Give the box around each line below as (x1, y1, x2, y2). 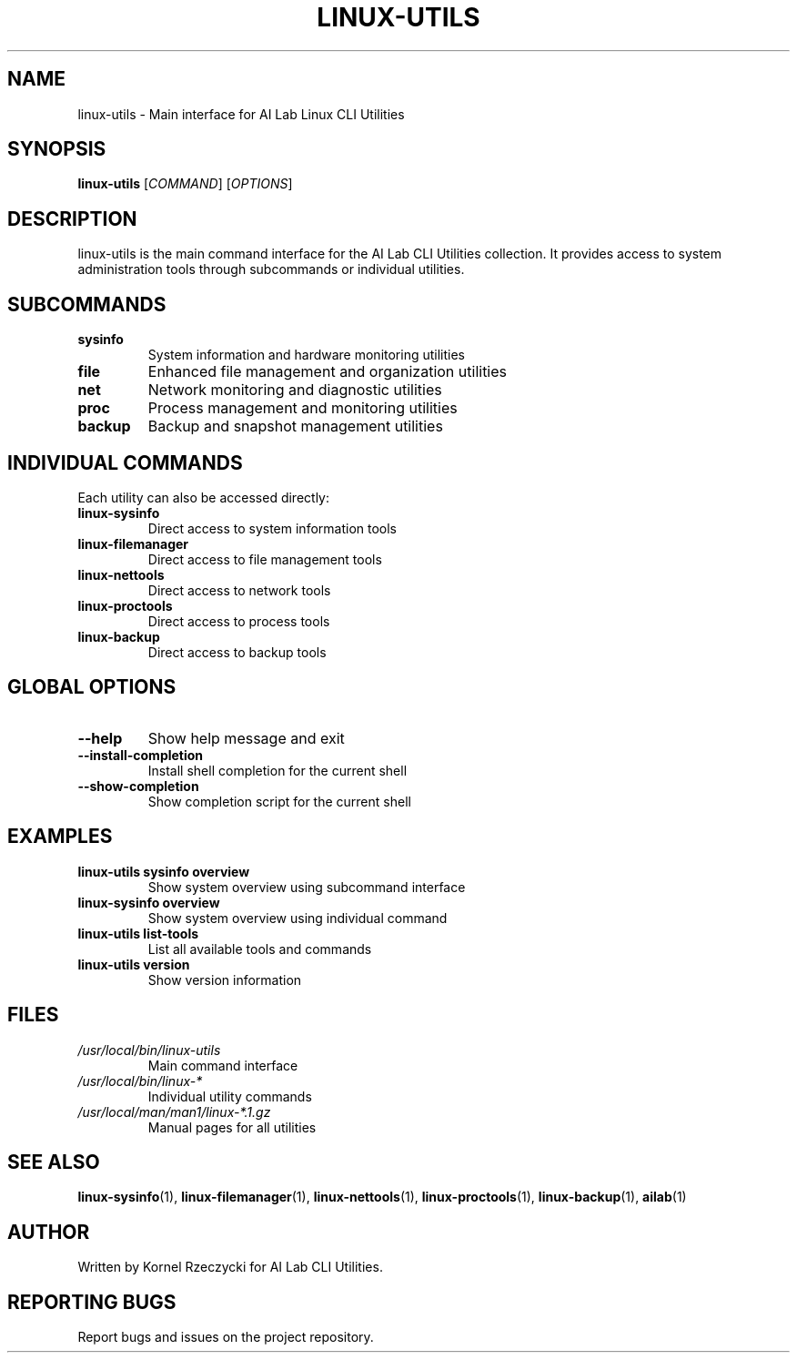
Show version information (147, 971, 302, 988)
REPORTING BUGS (7, 1290, 177, 1314)
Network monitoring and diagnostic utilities (147, 381, 442, 400)
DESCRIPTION (7, 207, 137, 230)
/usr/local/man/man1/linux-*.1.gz (77, 1103, 271, 1120)
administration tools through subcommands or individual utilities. (77, 261, 465, 278)
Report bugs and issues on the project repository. (77, 1329, 374, 1345)
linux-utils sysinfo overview (77, 863, 250, 879)
